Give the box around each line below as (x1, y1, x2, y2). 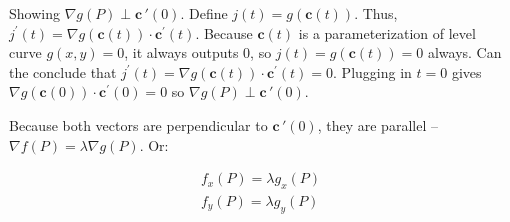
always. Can (427, 42, 502, 63)
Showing (9, 3, 60, 23)
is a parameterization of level (298, 22, 476, 43)
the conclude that (9, 61, 117, 82)
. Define (180, 3, 228, 23)
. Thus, (354, 3, 398, 23)
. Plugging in (333, 61, 412, 82)
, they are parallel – (317, 114, 438, 135)
